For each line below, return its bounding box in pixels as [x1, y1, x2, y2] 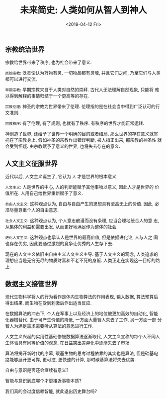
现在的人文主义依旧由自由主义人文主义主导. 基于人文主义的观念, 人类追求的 [5, 251, 158, 257]
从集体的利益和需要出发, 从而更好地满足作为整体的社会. [5, 224, 118, 230]
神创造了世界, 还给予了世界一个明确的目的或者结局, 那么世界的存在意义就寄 [5, 131, 158, 137]
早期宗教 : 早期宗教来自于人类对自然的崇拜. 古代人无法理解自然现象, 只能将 [5, 87, 154, 93]
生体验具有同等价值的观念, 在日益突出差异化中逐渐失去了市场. [5, 339, 131, 346]
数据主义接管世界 [5, 280, 58, 288]
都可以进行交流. [5, 76, 37, 82]
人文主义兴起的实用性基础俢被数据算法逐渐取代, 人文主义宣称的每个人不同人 [5, 333, 160, 339]
